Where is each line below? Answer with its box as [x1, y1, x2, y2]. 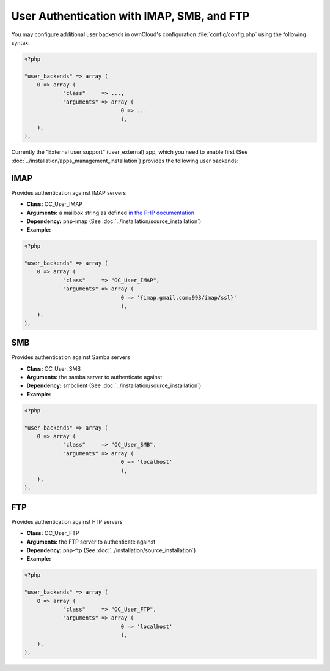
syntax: [11, 39, 30, 46]
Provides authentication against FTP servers [11, 518, 123, 525]
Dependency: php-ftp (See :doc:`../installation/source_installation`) [26, 547, 196, 554]
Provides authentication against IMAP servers [11, 189, 127, 196]
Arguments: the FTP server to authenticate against [26, 538, 156, 545]
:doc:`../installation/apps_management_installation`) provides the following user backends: [11, 157, 239, 164]
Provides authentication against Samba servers [11, 354, 131, 361]
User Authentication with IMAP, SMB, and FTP [11, 9, 250, 23]
